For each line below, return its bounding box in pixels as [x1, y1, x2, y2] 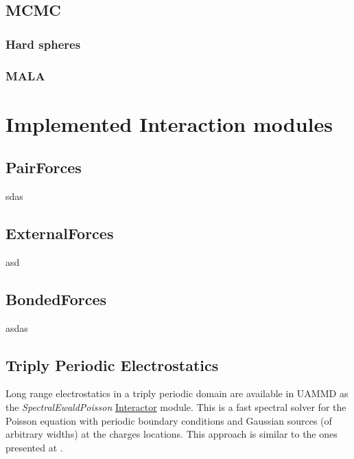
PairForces [5, 157, 82, 178]
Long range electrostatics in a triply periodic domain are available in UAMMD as [5, 386, 349, 401]
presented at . [5, 440, 63, 454]
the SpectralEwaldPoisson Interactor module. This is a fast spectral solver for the [5, 400, 346, 414]
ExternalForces [5, 223, 114, 244]
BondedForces [5, 288, 107, 309]
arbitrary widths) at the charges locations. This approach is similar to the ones [5, 427, 338, 441]
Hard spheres [5, 35, 81, 52]
